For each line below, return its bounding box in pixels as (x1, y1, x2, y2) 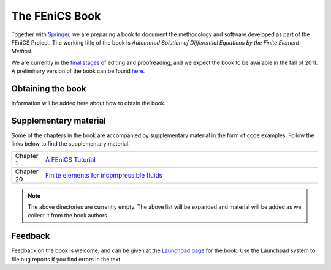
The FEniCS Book (11, 9, 101, 23)
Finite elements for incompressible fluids (45, 171, 162, 179)
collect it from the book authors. (28, 212, 109, 219)
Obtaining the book (11, 83, 86, 94)
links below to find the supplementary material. (11, 140, 130, 148)
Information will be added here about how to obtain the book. (11, 100, 166, 107)
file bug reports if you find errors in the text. (11, 255, 122, 263)
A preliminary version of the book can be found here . (11, 67, 145, 75)
